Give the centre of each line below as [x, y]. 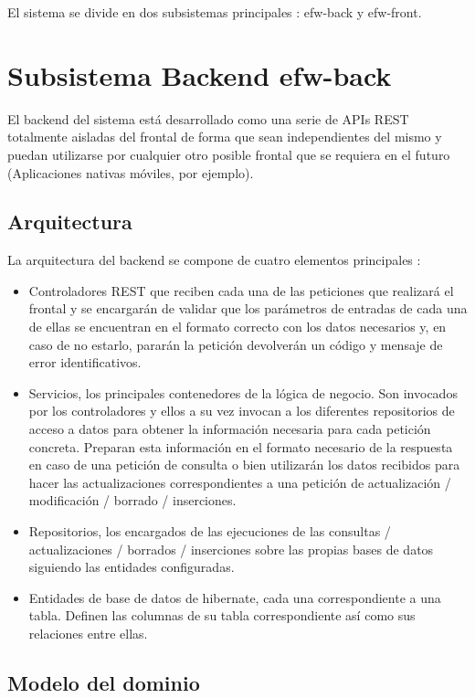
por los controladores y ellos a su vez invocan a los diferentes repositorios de [242, 411]
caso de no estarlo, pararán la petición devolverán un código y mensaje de [236, 344]
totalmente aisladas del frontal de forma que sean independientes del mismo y [225, 137]
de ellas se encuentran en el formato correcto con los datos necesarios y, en [237, 327]
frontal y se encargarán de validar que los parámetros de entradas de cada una [248, 308]
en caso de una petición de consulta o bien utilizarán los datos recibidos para [244, 465]
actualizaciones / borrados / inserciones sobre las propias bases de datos [231, 549]
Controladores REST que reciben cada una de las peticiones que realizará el [241, 290]
